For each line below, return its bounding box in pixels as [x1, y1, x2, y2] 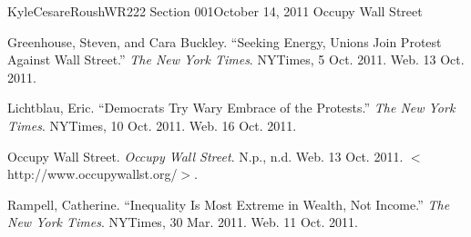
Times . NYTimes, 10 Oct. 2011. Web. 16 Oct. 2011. [7, 115, 297, 134]
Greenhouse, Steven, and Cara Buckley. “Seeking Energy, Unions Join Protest [7, 32, 442, 51]
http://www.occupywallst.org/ [7, 164, 178, 183]
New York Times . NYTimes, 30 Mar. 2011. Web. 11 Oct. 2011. [7, 212, 358, 232]
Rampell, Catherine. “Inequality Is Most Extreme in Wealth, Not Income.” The [7, 194, 450, 213]
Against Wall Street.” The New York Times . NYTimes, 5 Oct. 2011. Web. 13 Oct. [7, 50, 465, 69]
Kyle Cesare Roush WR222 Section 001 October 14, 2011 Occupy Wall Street [7, 2, 423, 20]
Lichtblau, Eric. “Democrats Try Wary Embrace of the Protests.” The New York [7, 98, 456, 117]
